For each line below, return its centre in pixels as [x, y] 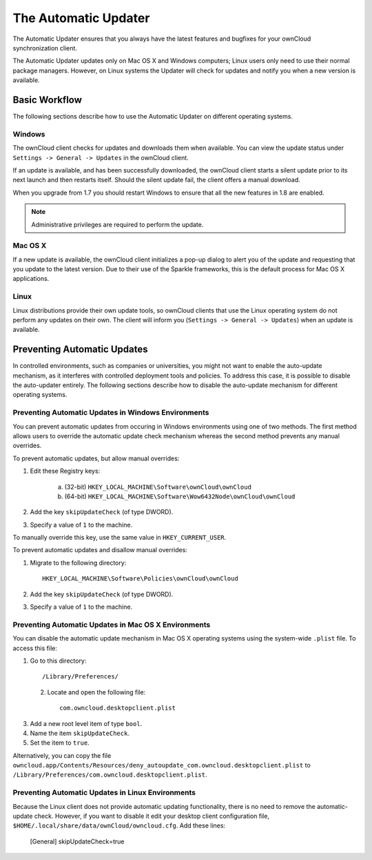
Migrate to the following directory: [78, 563]
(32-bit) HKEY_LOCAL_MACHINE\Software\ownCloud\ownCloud [158, 487]
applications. [31, 279]
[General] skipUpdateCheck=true [77, 841]
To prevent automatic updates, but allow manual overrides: [96, 458]
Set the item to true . [60, 743]
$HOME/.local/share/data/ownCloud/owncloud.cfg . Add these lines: [119, 825]
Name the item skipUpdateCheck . [80, 733]
